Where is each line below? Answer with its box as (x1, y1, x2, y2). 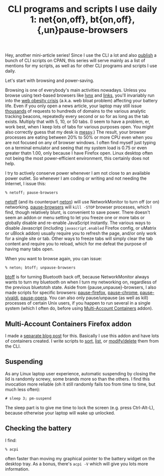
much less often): (5, 386, 41, 392)
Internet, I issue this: (5, 181, 47, 187)
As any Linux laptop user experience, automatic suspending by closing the (5, 370, 156, 376)
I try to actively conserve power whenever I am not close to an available (5, 170, 151, 176)
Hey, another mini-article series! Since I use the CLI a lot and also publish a (5, 52, 157, 58)
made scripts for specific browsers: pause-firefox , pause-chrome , (5, 290, 139, 296)
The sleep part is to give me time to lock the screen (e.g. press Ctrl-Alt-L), (5, 404, 155, 410)
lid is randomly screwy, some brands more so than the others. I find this (5, 376, 150, 382)
